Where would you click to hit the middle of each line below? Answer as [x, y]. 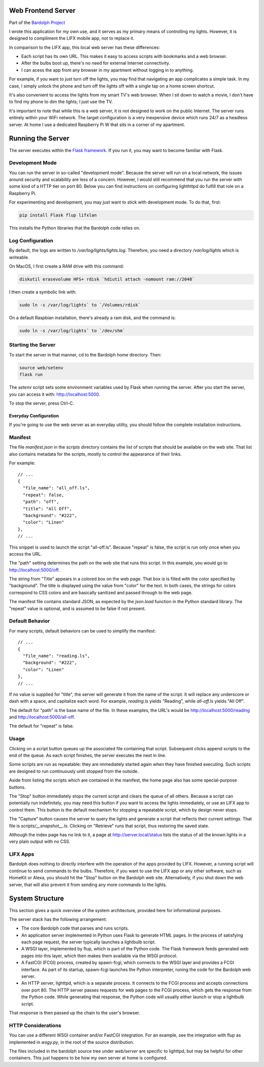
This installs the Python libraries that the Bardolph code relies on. [75, 228]
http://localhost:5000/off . [34, 570]
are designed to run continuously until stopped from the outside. [74, 771]
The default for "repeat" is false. [42, 726]
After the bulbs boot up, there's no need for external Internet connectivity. [96, 63]
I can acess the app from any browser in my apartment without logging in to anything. [108, 70]
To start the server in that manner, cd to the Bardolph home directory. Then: [85, 355]
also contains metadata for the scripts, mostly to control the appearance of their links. [95, 454]
